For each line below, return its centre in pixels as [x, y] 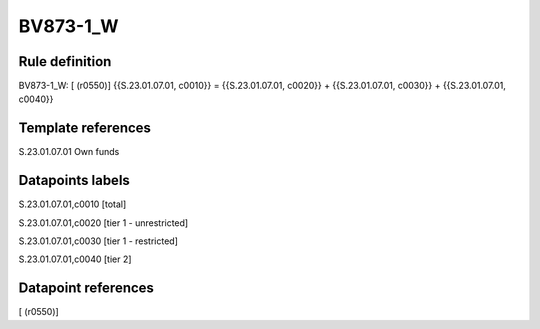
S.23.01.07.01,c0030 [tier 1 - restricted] [98, 241]
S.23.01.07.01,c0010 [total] [72, 204]
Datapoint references [86, 288]
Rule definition [65, 61]
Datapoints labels [74, 180]
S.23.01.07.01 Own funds [69, 152]
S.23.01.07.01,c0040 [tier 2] [75, 259]
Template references [85, 128]
